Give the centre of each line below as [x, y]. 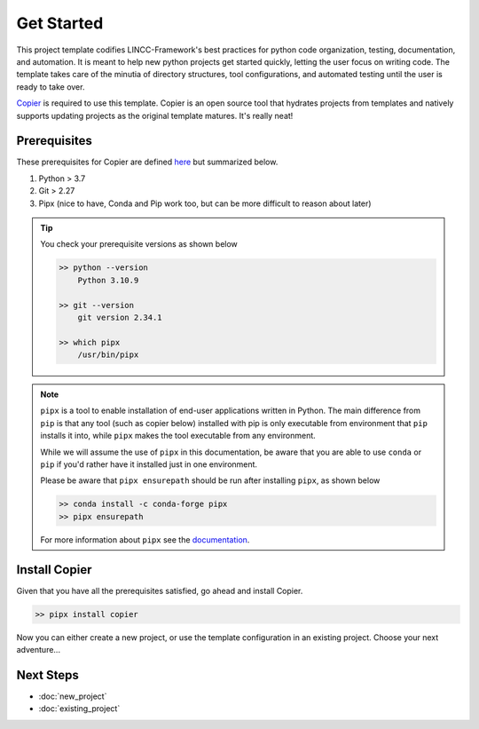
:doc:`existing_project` [79, 709]
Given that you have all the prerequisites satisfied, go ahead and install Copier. [160, 590]
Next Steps [47, 675]
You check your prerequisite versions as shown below [139, 244]
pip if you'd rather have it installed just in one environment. [149, 464]
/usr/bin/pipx [108, 355]
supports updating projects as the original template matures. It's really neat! [155, 115]
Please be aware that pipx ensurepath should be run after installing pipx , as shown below [210, 480]
